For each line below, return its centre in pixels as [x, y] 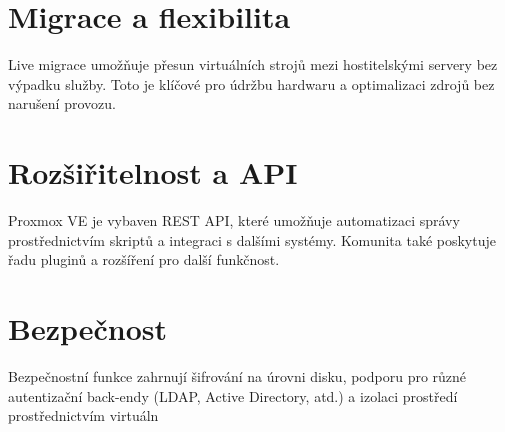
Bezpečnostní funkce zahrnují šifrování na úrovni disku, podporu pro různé [237, 375]
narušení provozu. [62, 103]
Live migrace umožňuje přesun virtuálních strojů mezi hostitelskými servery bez [253, 64]
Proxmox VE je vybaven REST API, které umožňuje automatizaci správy [234, 220]
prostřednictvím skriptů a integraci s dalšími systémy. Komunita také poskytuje [252, 239]
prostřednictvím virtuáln [83, 415]
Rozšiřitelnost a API [153, 172]
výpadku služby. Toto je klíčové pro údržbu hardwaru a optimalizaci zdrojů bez [251, 83]
